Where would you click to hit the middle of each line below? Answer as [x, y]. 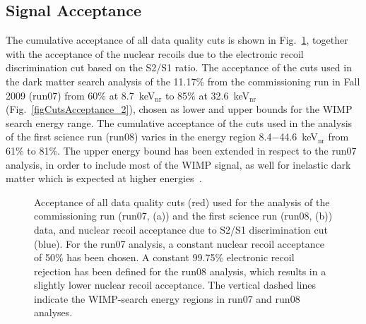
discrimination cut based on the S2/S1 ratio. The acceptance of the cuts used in [179, 67]
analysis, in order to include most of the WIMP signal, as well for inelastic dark [178, 164]
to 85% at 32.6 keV [207, 95]
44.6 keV [299, 137]
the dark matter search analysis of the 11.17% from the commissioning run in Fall [183, 81]
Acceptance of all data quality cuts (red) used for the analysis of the [182, 202]
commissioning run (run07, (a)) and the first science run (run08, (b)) [183, 216]
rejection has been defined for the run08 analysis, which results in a [180, 271]
